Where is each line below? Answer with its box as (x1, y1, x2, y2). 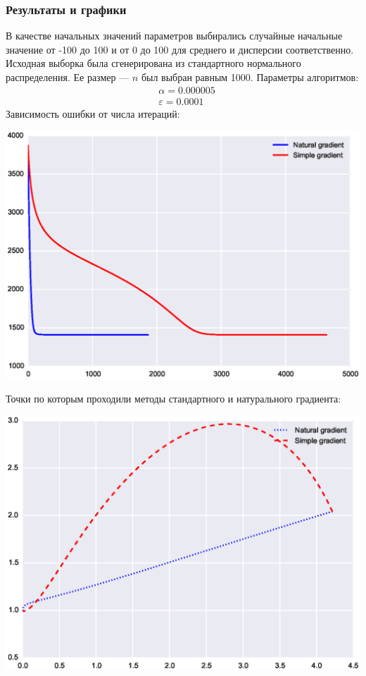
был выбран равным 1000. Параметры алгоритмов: (141, 70, 359, 84)
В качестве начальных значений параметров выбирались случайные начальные (6, 28, 343, 43)
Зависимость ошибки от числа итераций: (6, 106, 180, 121)
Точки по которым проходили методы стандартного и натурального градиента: (6, 391, 341, 405)
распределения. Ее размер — (6, 70, 130, 84)
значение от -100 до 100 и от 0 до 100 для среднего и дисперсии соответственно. (6, 42, 354, 56)
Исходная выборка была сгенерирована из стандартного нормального (6, 56, 301, 70)
